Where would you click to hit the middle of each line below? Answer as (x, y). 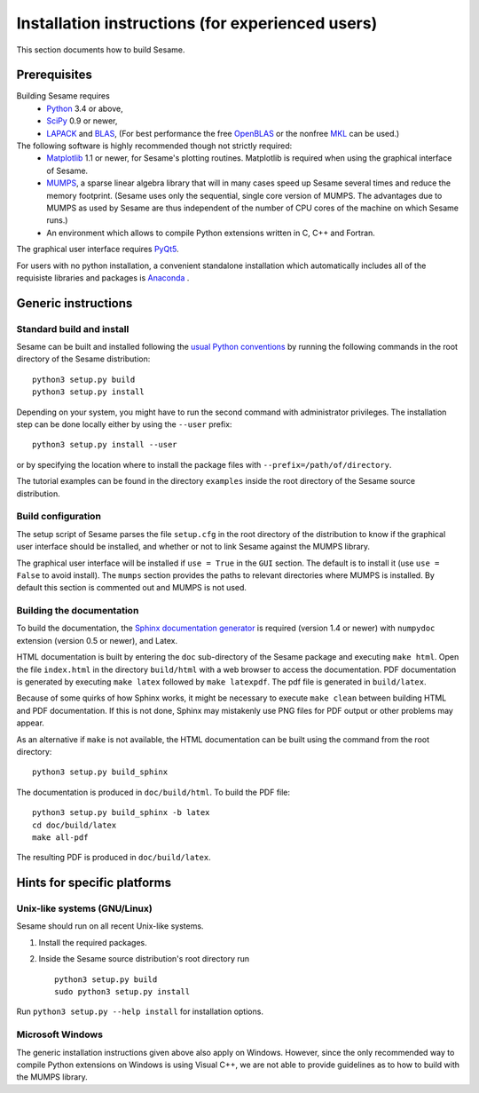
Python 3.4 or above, (85, 108)
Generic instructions (75, 303)
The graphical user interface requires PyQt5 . (98, 249)
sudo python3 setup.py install (122, 992)
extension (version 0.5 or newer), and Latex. (97, 640)
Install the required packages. (93, 942)
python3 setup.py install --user (105, 445)
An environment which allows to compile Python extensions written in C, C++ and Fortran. (211, 233)
